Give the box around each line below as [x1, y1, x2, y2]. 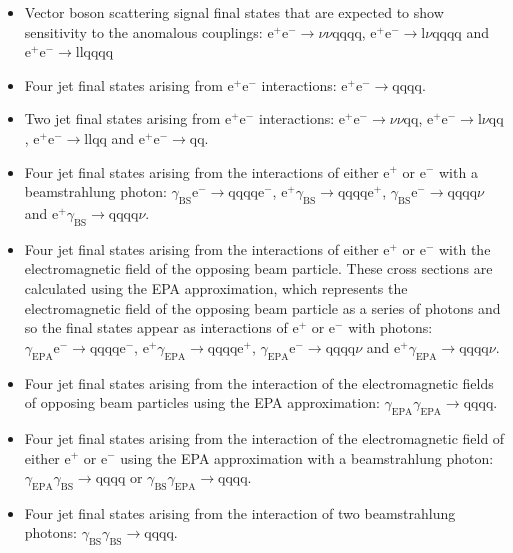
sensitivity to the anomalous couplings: [24, 21, 263, 42]
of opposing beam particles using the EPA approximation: [24, 392, 380, 413]
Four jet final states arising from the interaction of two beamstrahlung [24, 502, 456, 523]
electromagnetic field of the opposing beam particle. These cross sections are [24, 258, 493, 279]
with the [439, 238, 491, 259]
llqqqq [75, 46, 114, 61]
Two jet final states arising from [24, 108, 221, 129]
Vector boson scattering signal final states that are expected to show [24, 2, 444, 22]
